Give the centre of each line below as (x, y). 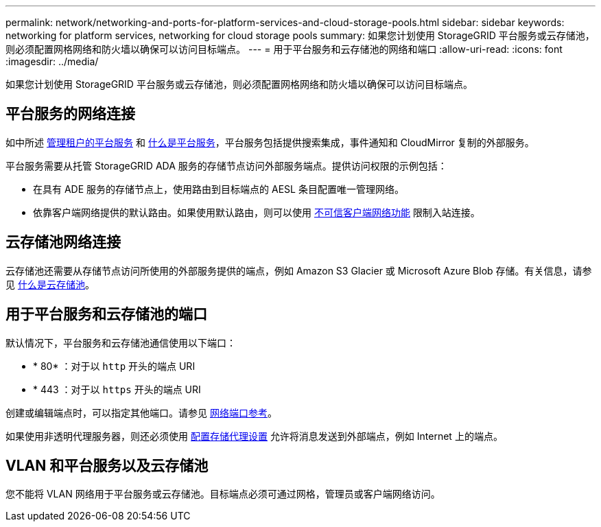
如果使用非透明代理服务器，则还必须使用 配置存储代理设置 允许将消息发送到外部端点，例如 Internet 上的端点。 (254, 436)
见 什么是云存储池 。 (50, 284)
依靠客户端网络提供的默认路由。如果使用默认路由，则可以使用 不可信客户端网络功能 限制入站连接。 (257, 212)
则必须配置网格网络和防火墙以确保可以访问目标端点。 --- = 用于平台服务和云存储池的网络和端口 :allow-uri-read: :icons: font (284, 49)
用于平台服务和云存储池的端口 (106, 314)
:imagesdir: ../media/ (52, 61)
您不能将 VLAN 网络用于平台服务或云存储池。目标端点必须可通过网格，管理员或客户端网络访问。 (223, 494)
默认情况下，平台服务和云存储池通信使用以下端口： (121, 342)
